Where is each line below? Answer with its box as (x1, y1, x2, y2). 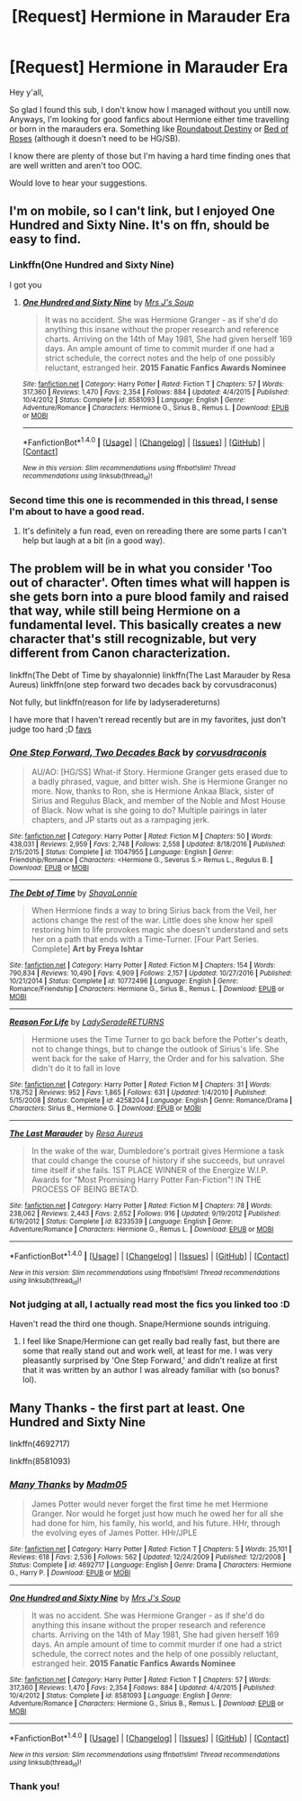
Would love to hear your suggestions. (9, 177, 148, 188)
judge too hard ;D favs (9, 723, 92, 734)
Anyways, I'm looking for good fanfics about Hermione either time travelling (9, 114, 289, 124)
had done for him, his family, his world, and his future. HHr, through (31, 1518, 280, 1529)
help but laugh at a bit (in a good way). (22, 534, 166, 546)
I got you (9, 279, 42, 290)
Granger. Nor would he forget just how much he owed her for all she (31, 1508, 284, 1519)
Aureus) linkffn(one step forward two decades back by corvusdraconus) (9, 678, 278, 690)
